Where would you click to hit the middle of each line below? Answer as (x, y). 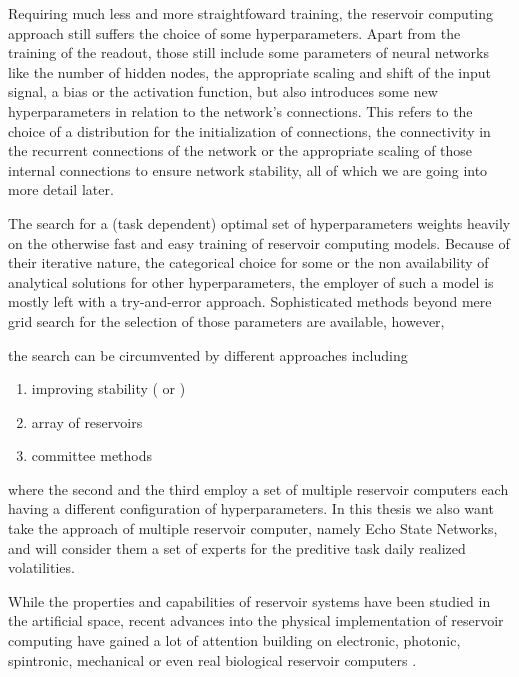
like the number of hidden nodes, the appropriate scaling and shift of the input (250, 71)
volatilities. (41, 567)
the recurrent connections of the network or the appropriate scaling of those (240, 150)
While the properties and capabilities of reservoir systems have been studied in (249, 600)
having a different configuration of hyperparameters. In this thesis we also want (251, 508)
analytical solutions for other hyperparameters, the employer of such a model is (251, 281)
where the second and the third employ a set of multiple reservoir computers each (258, 488)
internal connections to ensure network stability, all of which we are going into (248, 169)
